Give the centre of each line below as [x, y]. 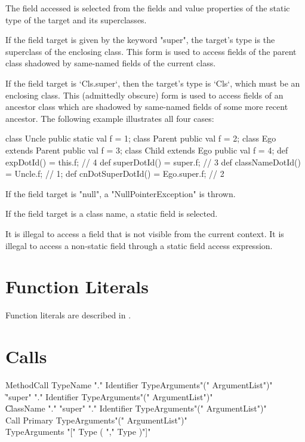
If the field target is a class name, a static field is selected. [112, 214]
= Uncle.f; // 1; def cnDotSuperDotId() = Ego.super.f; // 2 [115, 174]
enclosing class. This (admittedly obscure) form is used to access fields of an [144, 95]
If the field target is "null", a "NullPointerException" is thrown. [121, 193]
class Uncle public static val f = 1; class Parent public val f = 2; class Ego [141, 138]
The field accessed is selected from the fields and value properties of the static [148, 8]
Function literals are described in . [68, 315]
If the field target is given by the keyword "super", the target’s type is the [140, 40]
